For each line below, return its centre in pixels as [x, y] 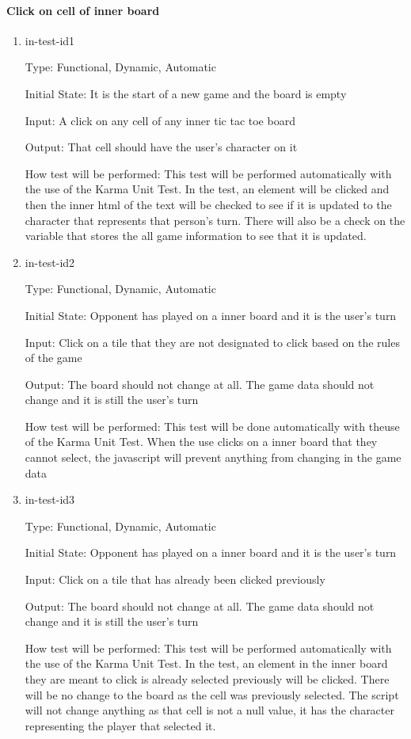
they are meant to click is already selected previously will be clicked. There [207, 679]
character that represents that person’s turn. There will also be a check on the [215, 220]
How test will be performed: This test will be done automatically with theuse [212, 426]
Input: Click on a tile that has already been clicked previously [175, 579]
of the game [53, 358]
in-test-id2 [50, 262]
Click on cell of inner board [83, 10]
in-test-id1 [50, 40]
